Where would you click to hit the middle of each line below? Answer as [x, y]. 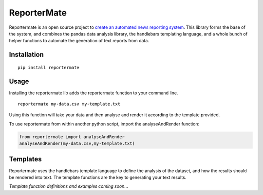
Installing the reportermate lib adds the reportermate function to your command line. [94, 93]
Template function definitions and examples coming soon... [69, 186]
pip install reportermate [49, 67]
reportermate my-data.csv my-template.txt [69, 104]
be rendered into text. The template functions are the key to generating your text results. [98, 177]
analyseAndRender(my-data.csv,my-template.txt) [77, 144]
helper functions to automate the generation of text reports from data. [79, 41]
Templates [25, 159]
